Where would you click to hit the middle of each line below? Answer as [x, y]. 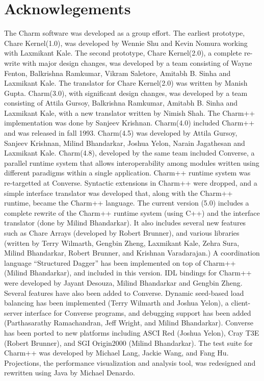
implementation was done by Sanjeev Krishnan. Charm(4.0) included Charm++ [129, 123]
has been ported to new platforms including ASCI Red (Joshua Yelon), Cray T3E [132, 332]
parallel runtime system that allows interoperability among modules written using [132, 162]
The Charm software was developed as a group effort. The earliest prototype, [125, 33]
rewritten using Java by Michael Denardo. [70, 373]
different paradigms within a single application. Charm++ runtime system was [127, 173]
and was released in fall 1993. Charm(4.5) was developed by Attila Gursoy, [121, 133]
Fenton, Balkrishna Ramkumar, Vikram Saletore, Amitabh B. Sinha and [117, 73]
